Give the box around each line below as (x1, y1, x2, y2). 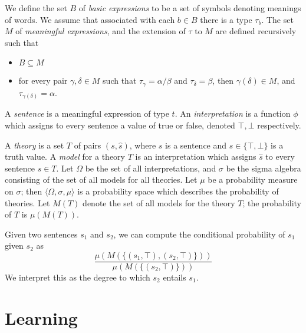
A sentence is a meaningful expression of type (5, 107, 169, 120)
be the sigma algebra (226, 161, 301, 174)
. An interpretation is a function (175, 107, 291, 120)
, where (129, 139, 156, 151)
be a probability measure (208, 173, 298, 186)
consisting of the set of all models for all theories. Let (5, 173, 198, 186)
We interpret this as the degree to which (5, 271, 150, 283)
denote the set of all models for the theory (83, 196, 235, 209)
